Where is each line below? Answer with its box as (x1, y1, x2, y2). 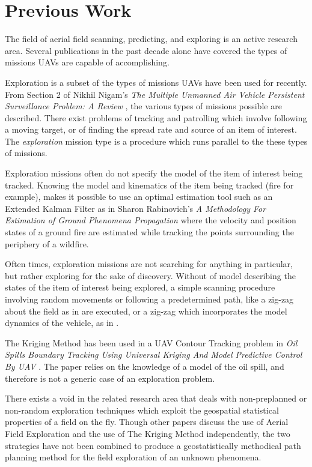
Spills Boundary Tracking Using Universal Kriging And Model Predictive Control (5, 348, 302, 361)
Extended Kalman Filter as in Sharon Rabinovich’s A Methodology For (5, 202, 266, 214)
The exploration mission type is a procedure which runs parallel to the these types (5, 134, 308, 147)
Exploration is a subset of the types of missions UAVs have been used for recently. (5, 76, 307, 88)
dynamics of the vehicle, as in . (5, 316, 119, 329)
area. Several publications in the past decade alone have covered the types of (5, 44, 287, 56)
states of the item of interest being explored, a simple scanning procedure (5, 281, 275, 294)
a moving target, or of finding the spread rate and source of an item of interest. (5, 123, 297, 136)
